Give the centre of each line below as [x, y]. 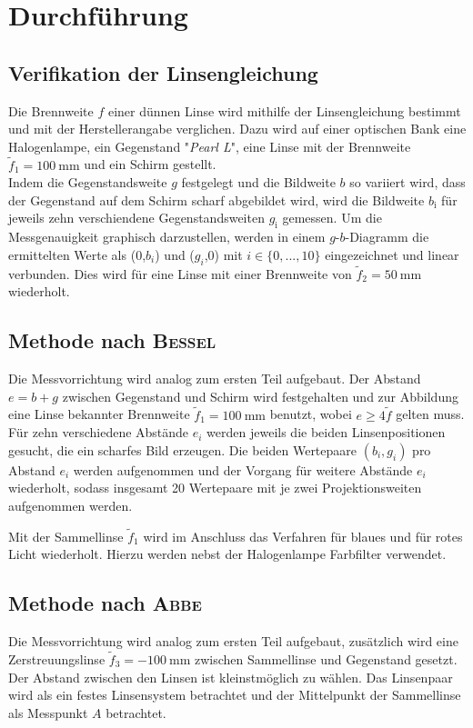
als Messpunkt [48, 712]
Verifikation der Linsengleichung [163, 72]
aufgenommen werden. [70, 505]
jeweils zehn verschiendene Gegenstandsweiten [136, 218]
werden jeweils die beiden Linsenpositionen [326, 432]
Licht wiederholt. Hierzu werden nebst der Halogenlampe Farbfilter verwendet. [227, 554]
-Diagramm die [387, 237]
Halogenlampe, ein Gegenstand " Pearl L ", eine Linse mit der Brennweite [210, 146]
